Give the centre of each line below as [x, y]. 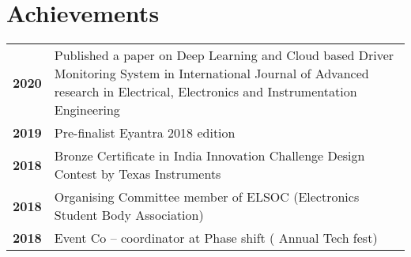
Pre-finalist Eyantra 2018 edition [145, 133]
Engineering [87, 110]
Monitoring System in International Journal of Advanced [211, 74]
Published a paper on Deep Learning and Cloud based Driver [224, 55]
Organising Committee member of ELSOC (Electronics [207, 197]
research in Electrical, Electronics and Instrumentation [205, 92]
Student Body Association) [129, 215]
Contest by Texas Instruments [138, 174]
